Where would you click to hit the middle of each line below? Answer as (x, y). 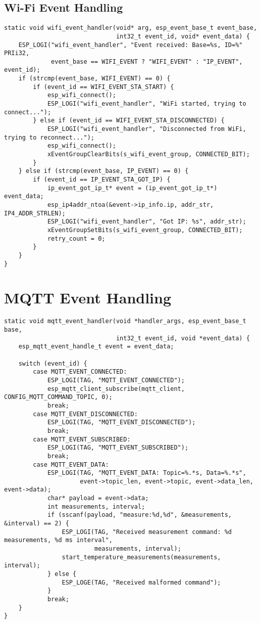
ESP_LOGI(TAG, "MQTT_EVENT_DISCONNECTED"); (121, 422)
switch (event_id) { (53, 363)
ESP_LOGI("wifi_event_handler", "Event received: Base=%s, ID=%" (131, 45)
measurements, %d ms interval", (58, 540)
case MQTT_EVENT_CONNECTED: (80, 372)
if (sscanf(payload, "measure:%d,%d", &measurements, (140, 515)
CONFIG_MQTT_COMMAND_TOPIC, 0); (58, 397)
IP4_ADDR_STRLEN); (35, 213)
